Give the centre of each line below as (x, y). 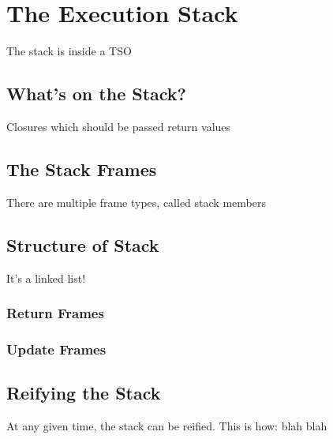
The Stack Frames (82, 169)
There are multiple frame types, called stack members (136, 202)
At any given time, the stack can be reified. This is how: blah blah (167, 426)
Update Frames (56, 349)
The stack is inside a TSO (69, 51)
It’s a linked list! (46, 278)
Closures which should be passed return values (119, 126)
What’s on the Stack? (96, 94)
